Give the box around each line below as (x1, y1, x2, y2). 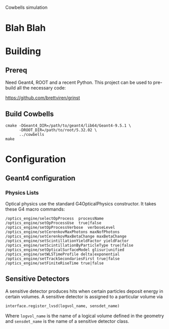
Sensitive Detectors (5, 274, 70, 283)
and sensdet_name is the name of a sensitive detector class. (5, 318, 129, 324)
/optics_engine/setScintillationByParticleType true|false (5, 243, 134, 248)
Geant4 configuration (5, 174, 76, 182)
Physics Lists (5, 189, 39, 196)
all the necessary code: (17, 85, 66, 91)
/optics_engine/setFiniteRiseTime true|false (5, 261, 104, 266)
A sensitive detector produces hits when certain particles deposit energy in (5, 288, 163, 294)
